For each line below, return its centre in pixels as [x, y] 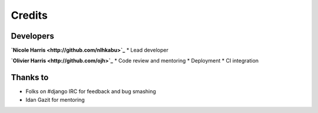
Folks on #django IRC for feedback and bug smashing [91, 91]
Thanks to [30, 78]
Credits [29, 15]
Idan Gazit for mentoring [55, 100]
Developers [32, 36]
